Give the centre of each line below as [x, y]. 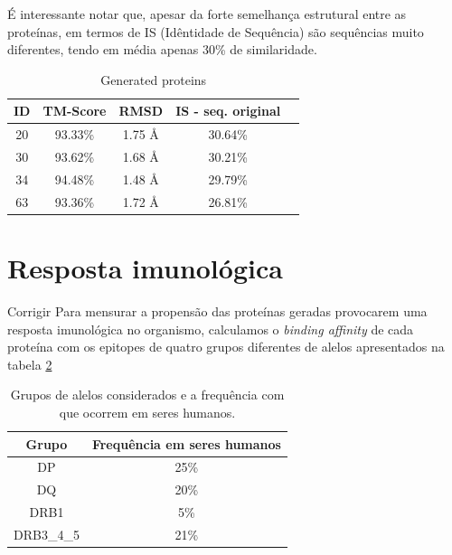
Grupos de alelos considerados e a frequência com [147, 395]
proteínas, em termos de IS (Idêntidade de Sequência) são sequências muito [216, 31]
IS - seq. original [228, 111]
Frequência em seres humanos [186, 443]
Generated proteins [154, 79]
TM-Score [75, 111]
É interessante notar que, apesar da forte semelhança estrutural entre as [207, 14]
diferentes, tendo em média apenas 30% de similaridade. [162, 49]
